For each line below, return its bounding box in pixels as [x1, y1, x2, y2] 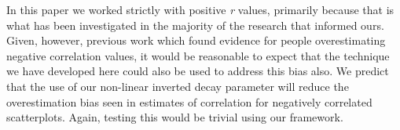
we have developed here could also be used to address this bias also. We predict [6, 63, 389, 79]
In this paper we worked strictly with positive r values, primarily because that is [6, 2, 394, 17]
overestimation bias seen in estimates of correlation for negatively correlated [6, 93, 372, 110]
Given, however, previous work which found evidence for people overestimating [6, 32, 386, 49]
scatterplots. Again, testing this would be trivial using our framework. [6, 109, 343, 125]
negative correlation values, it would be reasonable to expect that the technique [6, 47, 390, 63]
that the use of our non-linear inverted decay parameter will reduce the [6, 78, 349, 94]
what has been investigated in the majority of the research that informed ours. [6, 16, 384, 33]
